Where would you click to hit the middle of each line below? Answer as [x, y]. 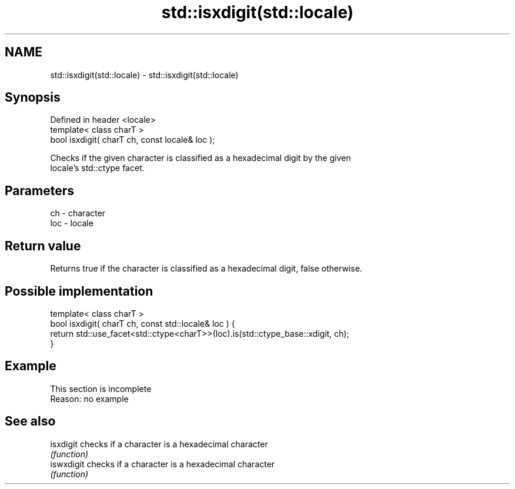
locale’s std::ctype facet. [97, 168]
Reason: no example [89, 398]
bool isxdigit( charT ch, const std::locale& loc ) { [143, 323]
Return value [43, 246]
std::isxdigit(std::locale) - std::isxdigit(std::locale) [144, 75]
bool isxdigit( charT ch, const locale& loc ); [133, 140]
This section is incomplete [101, 388]
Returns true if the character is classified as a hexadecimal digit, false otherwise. [206, 269]
